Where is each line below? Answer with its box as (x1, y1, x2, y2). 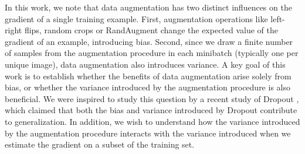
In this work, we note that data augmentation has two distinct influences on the (5, 1, 292, 13)
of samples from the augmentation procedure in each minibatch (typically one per (5, 47, 299, 59)
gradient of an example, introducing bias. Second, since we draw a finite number (5, 35, 293, 47)
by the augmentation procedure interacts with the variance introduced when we (5, 127, 291, 139)
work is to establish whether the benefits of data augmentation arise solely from (5, 69, 292, 82)
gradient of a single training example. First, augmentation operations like (5, 12, 268, 24)
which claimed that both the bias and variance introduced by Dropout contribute (5, 104, 297, 116)
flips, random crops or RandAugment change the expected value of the (24, 24, 279, 36)
